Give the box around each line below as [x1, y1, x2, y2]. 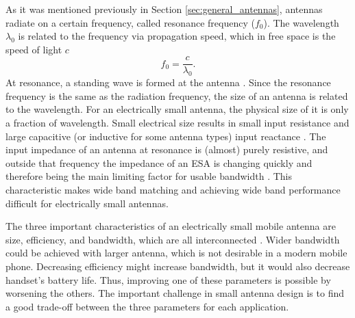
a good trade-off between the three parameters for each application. [5, 299, 289, 313]
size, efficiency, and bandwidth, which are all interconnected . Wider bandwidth [5, 232, 340, 246]
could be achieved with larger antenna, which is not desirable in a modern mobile [5, 246, 347, 260]
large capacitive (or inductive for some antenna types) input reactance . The [5, 129, 326, 143]
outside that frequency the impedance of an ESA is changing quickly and [5, 155, 313, 170]
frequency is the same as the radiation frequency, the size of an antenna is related [5, 88, 348, 103]
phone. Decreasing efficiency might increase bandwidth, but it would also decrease [5, 259, 350, 273]
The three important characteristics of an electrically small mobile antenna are [5, 219, 336, 233]
